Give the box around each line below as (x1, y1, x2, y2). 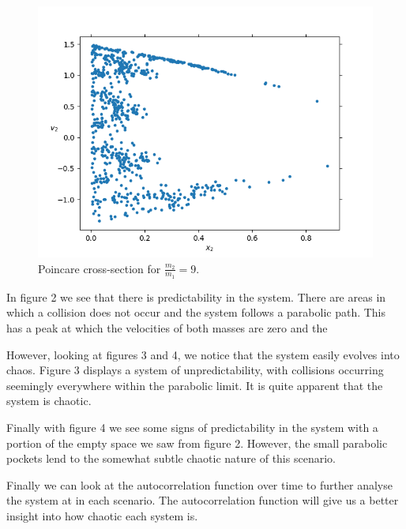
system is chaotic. (6, 392, 92, 409)
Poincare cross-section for (38, 260, 161, 276)
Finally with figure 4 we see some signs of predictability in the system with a (6, 418, 378, 435)
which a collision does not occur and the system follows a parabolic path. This (6, 304, 386, 321)
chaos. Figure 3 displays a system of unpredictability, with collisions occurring (6, 362, 384, 378)
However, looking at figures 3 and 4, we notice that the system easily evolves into (6, 346, 400, 362)
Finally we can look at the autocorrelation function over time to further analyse (6, 476, 393, 493)
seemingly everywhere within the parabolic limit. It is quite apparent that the (6, 377, 383, 393)
